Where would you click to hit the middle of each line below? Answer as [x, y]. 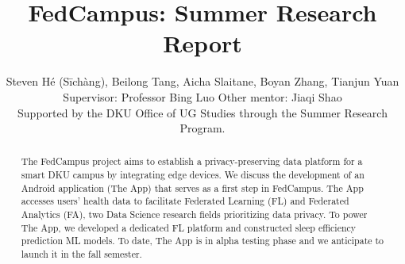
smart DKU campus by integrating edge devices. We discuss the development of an [193, 175]
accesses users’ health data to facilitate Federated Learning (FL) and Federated [185, 201]
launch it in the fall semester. [81, 254]
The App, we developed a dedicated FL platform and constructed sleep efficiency [189, 227]
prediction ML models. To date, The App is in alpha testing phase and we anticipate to [202, 241]
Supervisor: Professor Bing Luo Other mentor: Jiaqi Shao [202, 96]
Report [202, 43]
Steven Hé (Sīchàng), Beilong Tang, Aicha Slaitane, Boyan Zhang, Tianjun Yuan [202, 81]
